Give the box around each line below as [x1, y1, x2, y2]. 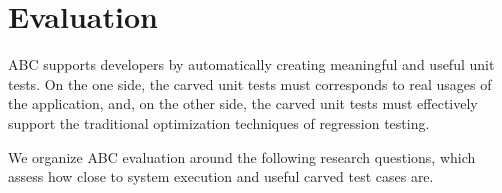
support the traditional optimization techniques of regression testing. [8, 112, 430, 133]
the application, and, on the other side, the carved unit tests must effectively [8, 93, 478, 114]
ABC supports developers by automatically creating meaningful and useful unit [8, 54, 495, 75]
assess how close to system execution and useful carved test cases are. [8, 166, 434, 187]
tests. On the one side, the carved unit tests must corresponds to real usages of [8, 73, 492, 94]
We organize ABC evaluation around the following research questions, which [8, 146, 476, 167]
